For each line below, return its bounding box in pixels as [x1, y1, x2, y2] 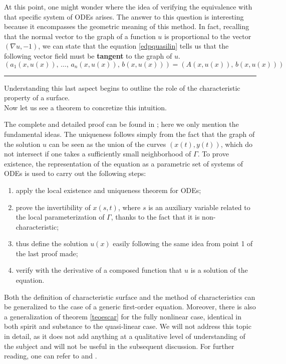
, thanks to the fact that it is [111, 212, 200, 222]
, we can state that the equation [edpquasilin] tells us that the [38, 41, 229, 51]
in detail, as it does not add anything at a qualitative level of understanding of [4, 331, 245, 341]
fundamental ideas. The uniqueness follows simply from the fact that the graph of [4, 128, 255, 139]
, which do [220, 138, 253, 149]
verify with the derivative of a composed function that [16, 265, 182, 275]
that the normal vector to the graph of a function [4, 31, 156, 41]
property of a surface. [4, 92, 70, 103]
